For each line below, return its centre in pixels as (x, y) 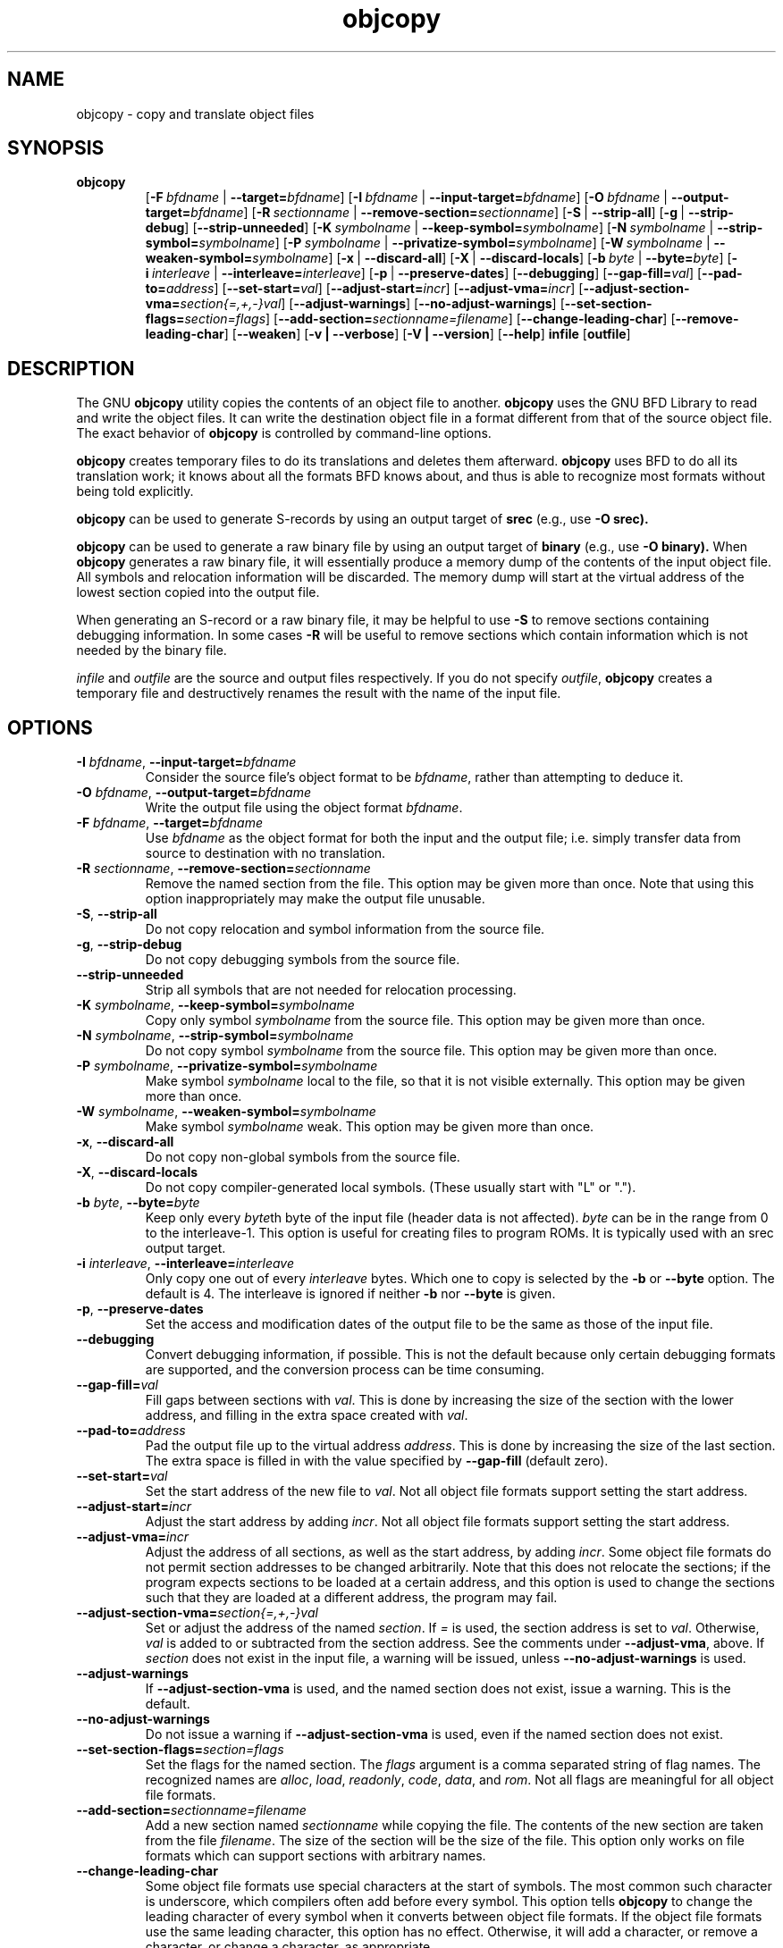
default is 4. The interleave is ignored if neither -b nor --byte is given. (350, 1294)
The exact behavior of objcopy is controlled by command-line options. (284, 433)
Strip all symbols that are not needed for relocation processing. (331, 990)
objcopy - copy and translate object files (195, 113)
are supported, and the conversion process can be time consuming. (345, 1370)
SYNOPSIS (56, 148)
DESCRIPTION (71, 368)
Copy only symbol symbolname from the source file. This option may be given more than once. (425, 1020)
